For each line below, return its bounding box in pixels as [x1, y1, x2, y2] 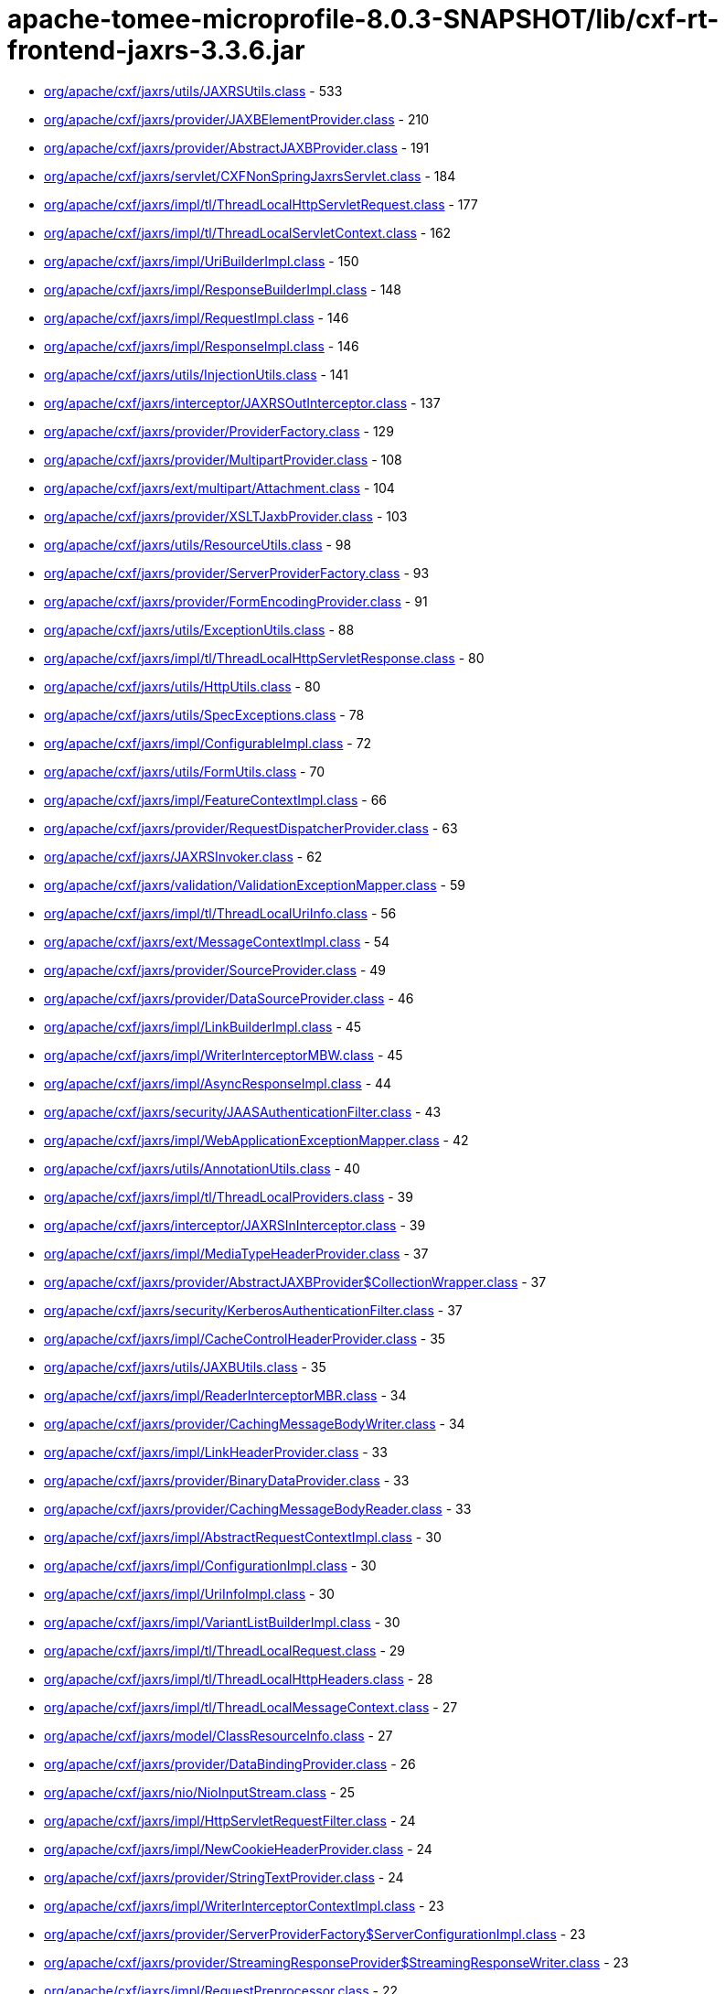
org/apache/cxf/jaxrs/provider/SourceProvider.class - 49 [44, 961, 387, 978]
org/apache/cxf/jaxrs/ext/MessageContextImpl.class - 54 [44, 933, 389, 949]
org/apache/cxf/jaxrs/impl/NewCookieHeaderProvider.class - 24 [44, 1840, 432, 1857]
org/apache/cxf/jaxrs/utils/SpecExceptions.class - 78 [44, 706, 365, 723]
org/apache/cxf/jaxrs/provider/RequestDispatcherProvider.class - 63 [44, 820, 458, 836]
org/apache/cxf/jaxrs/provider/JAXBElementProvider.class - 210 [44, 111, 429, 127]
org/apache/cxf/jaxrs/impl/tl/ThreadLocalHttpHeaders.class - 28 [44, 1670, 433, 1687]
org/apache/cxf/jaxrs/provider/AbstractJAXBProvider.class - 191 [44, 139, 430, 155]
